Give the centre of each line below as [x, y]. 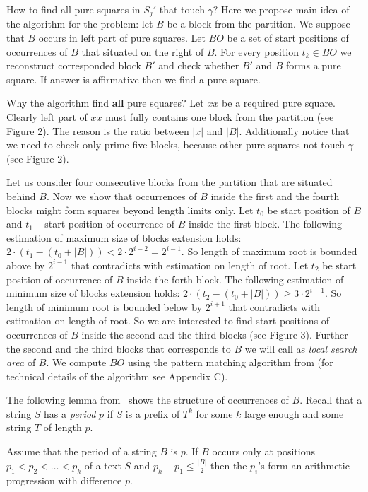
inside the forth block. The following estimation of [235, 279]
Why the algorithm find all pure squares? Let [105, 103]
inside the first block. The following [265, 224]
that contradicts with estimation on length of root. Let [190, 265]
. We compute [76, 362]
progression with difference [64, 480]
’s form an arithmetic [304, 465]
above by [26, 265]
